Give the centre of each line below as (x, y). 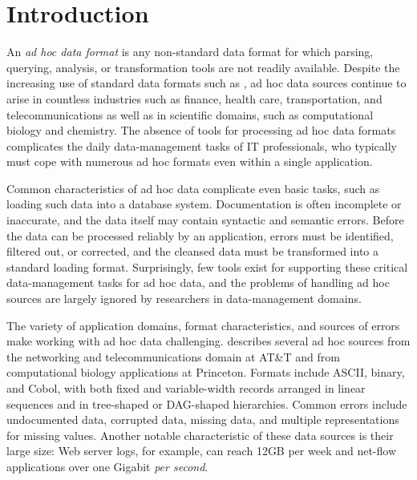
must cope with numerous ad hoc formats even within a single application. (190, 161)
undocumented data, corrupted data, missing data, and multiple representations (203, 419)
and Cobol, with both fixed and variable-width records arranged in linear (186, 388)
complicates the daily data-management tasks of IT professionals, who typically (202, 145)
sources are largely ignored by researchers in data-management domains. (184, 298)
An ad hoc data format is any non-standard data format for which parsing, (190, 52)
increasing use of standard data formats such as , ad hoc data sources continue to (206, 83)
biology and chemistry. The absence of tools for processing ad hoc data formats (201, 130)
